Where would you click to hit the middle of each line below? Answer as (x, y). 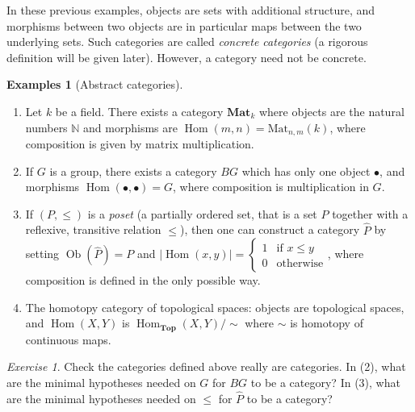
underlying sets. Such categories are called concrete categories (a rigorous (187, 42)
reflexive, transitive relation (93, 229)
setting (42, 254)
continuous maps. (68, 339)
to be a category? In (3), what (325, 383)
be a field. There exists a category (139, 111)
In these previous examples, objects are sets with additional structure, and (191, 10)
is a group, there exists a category (133, 171)
